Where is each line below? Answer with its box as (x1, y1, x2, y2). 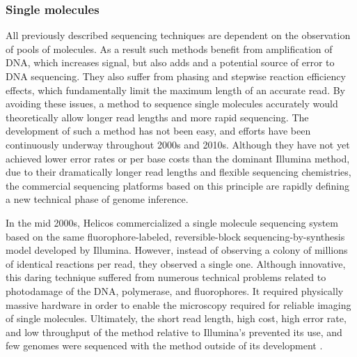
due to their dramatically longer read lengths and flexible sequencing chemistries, (6, 165, 351, 179)
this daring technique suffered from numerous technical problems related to (6, 270, 326, 284)
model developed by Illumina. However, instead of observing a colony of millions (6, 243, 348, 257)
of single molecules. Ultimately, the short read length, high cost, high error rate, (6, 311, 347, 326)
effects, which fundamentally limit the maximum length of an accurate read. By (6, 82, 345, 97)
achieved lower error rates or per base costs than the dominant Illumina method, (6, 151, 350, 165)
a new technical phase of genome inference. (6, 192, 189, 206)
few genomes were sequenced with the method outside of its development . (6, 338, 323, 353)
